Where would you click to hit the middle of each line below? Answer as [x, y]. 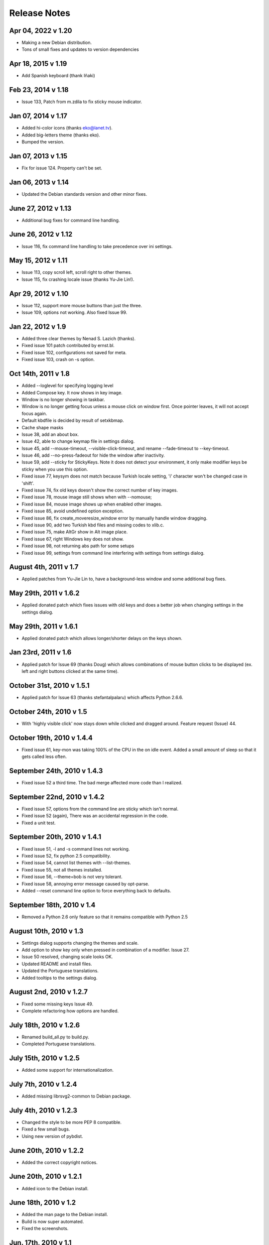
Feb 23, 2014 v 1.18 [39, 90]
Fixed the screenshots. [45, 1229]
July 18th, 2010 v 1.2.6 [45, 1025]
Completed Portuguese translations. [59, 1044]
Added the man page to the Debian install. [65, 1215]
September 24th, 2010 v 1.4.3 [56, 771]
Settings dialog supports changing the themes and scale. [80, 943]
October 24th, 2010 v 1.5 [48, 711]
